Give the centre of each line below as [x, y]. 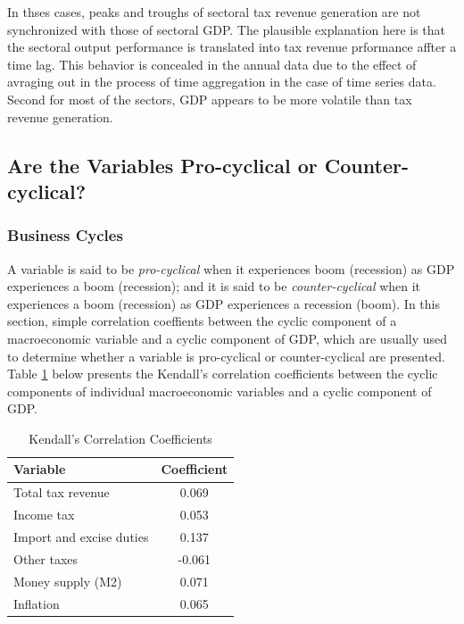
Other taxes [46, 558]
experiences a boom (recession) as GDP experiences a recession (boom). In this [224, 303]
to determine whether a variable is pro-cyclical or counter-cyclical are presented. [226, 356]
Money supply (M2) [68, 581]
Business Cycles [65, 235]
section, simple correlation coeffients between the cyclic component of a [202, 321]
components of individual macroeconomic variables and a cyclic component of [220, 391]
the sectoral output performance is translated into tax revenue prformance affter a [232, 47]
